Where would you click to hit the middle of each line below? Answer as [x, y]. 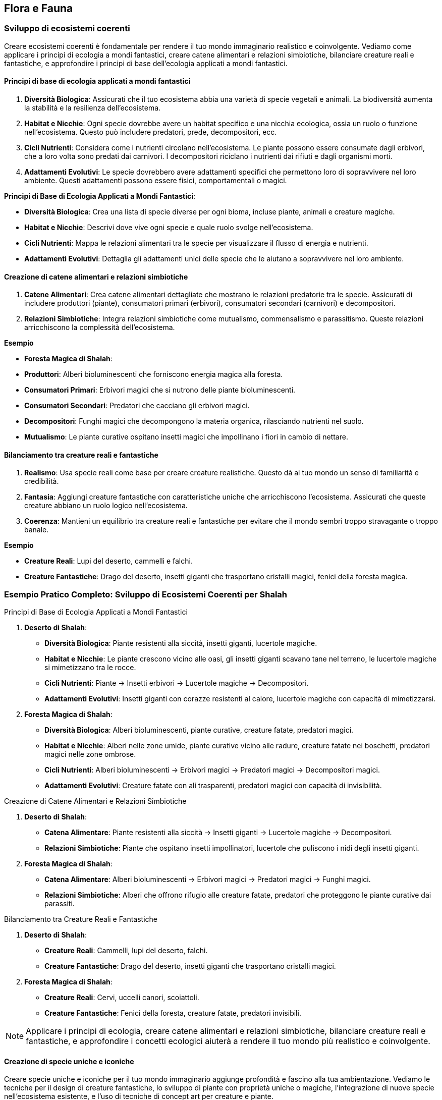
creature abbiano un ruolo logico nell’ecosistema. [106, 506]
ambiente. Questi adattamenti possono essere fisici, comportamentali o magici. [156, 181]
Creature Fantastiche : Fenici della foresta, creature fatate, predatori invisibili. [173, 1013]
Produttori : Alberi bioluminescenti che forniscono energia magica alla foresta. [154, 374]
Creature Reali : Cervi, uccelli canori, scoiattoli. [122, 998]
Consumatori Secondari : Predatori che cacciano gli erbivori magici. [137, 406]
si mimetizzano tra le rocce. [90, 668]
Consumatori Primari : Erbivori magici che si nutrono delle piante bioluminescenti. [160, 390]
